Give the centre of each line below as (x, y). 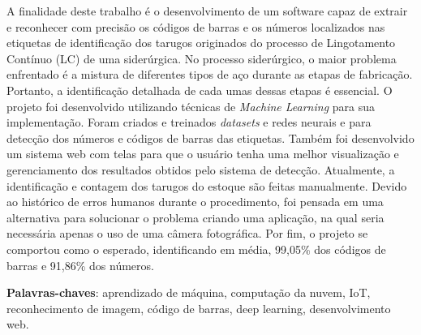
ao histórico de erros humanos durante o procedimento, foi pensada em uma (195, 202)
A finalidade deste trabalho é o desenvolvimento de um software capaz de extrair (207, 11)
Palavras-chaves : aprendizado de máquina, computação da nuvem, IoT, (189, 292)
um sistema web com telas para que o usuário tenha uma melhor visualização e (203, 154)
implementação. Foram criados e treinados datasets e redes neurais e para (189, 122)
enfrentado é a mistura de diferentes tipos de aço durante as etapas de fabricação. (210, 74)
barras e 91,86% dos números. (80, 265)
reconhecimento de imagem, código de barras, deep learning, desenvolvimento (199, 308)
